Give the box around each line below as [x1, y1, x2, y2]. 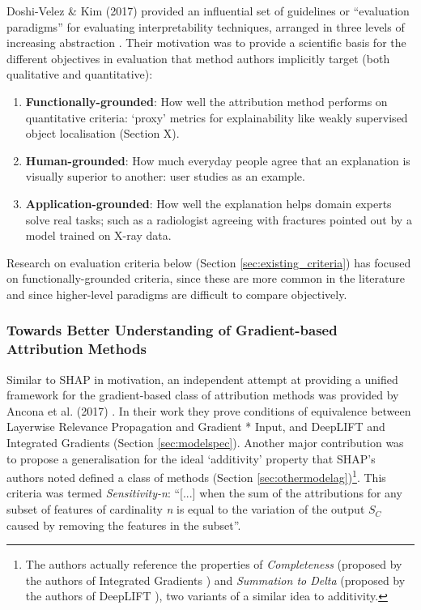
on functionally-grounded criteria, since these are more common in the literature [6, 270, 405, 287]
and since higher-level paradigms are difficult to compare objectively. [6, 285, 347, 302]
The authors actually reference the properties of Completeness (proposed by [25, 556, 402, 573]
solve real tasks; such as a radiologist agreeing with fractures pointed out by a [25, 211, 412, 228]
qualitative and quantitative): [6, 66, 153, 83]
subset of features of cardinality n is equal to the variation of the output [6, 501, 365, 518]
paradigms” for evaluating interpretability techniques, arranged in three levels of [6, 18, 405, 35]
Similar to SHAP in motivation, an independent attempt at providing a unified [6, 370, 398, 387]
